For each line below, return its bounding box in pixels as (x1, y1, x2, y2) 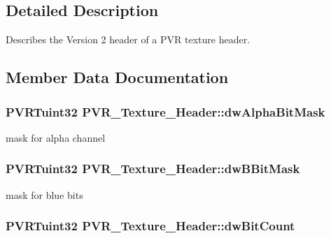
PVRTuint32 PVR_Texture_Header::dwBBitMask (6, 160, 300, 177)
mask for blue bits (6, 187, 83, 202)
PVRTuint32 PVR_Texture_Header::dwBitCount (6, 217, 295, 235)
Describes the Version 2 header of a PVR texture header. (6, 32, 251, 47)
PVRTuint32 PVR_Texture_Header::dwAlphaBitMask (6, 103, 325, 120)
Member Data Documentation (6, 66, 229, 88)
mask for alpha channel (6, 130, 106, 144)
